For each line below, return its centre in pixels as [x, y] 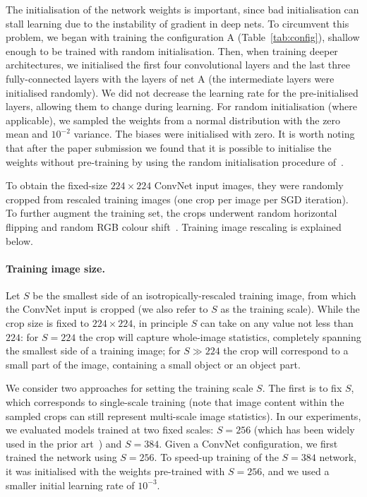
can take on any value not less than [277, 323]
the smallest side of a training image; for [93, 351]
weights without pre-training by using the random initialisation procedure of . [175, 161]
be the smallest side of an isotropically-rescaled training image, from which [194, 295]
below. [19, 240]
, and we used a [296, 471]
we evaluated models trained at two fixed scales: [110, 430]
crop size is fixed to [48, 323]
